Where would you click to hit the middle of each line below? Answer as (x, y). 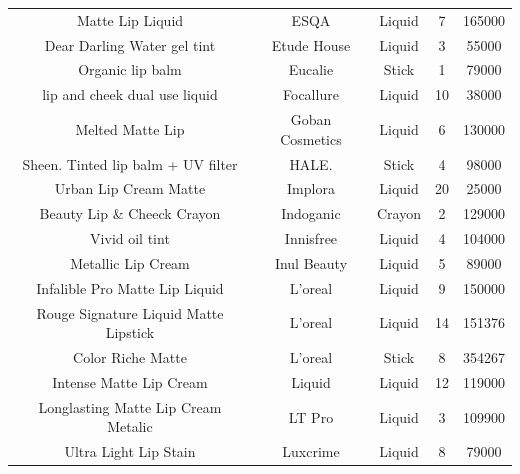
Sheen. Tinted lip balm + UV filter (130, 163)
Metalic (130, 426)
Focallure (311, 94)
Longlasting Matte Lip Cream (130, 406)
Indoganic (311, 213)
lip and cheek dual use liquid (130, 94)
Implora (311, 188)
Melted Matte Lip (130, 128)
